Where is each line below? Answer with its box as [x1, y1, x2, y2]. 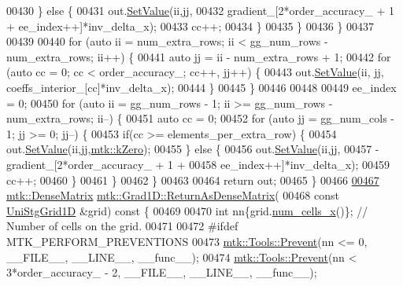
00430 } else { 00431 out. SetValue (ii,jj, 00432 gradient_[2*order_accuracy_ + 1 [6, 2, 394, 18]
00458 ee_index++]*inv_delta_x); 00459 [189, 156, 390, 172]
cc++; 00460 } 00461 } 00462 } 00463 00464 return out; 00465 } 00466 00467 [6, 171, 379, 188]
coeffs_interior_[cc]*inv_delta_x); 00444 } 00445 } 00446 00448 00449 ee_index [6, 79, 397, 95]
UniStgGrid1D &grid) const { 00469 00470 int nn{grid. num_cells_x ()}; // [6, 202, 368, 218]
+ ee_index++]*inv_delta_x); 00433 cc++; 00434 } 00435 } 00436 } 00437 [6, 17, 375, 34]
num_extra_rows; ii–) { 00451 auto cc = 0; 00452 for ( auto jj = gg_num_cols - [6, 110, 394, 126]
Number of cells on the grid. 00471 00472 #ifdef [6, 218, 238, 234]
